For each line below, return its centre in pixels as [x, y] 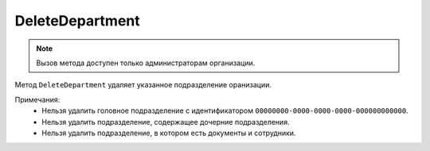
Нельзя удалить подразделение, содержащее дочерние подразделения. [166, 122]
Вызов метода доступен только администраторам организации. [146, 63]
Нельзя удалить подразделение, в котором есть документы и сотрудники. [169, 133]
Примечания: [37, 99]
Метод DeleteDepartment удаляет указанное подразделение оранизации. [143, 85]
